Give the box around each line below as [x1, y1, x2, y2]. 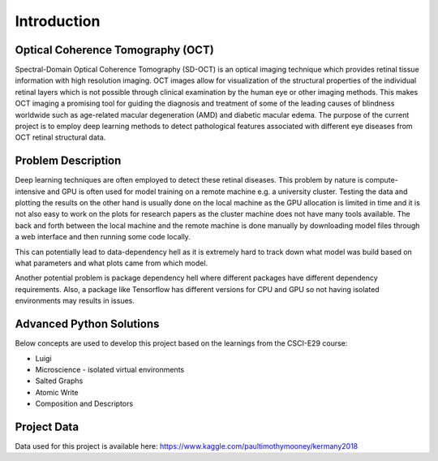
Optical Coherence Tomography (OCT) [15, 43, 214, 57]
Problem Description [15, 154, 122, 168]
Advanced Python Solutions [15, 317, 160, 331]
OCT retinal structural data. [15, 132, 106, 142]
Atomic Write [35, 387, 79, 397]
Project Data [15, 420, 79, 433]
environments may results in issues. [15, 296, 135, 306]
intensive [15, 187, 46, 196]
